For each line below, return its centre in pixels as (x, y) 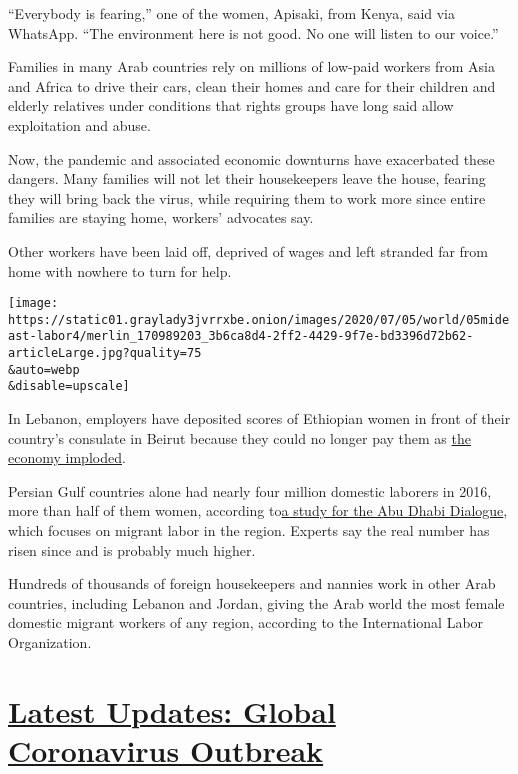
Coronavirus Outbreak (166, 749)
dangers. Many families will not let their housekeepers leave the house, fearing (247, 178)
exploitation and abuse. (79, 124)
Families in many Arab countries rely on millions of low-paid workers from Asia (251, 66)
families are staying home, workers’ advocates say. (161, 217)
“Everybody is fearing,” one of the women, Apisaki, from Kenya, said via (232, 13)
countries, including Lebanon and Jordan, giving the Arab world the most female (256, 602)
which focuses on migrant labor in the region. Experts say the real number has (249, 530)
